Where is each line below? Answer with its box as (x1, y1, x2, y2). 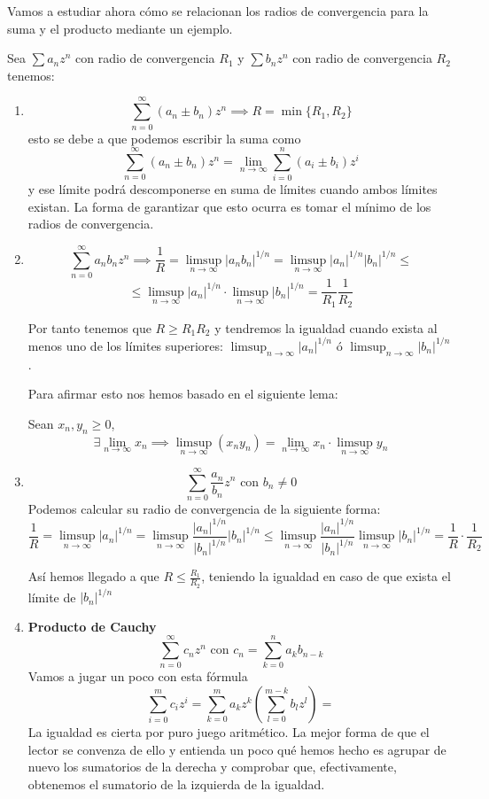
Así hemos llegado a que (27, 567, 159, 586)
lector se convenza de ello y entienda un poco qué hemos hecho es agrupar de (27, 740, 446, 758)
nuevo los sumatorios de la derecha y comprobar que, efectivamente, (27, 757, 397, 776)
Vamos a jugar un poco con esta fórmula (27, 667, 248, 686)
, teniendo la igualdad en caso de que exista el (201, 567, 451, 586)
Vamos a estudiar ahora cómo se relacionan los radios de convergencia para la (7, 2, 429, 19)
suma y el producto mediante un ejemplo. (7, 19, 233, 37)
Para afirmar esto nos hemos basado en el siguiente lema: (27, 384, 338, 403)
